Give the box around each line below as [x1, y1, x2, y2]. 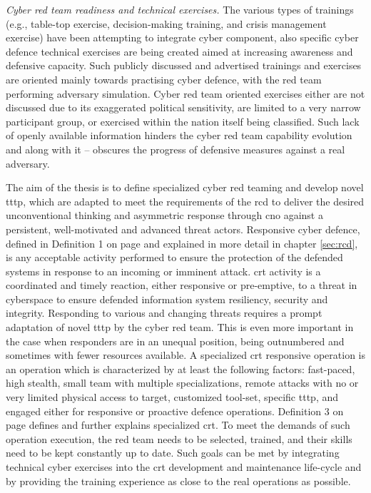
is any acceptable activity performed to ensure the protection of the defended [6, 250, 343, 265]
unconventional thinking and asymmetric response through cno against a [6, 208, 323, 223]
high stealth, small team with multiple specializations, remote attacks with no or [6, 375, 359, 390]
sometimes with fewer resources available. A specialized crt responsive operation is [6, 347, 366, 362]
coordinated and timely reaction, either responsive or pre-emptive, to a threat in [6, 278, 357, 293]
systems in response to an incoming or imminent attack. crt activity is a [6, 263, 321, 278]
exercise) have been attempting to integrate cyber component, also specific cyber [6, 30, 359, 45]
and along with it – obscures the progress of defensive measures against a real [6, 141, 345, 156]
